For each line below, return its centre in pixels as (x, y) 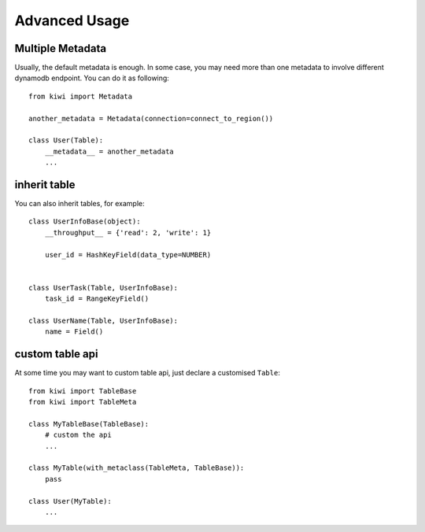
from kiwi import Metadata (81, 96)
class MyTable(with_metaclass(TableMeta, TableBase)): (137, 468)
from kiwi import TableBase (83, 391)
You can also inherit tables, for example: (79, 204)
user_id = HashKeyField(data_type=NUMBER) (128, 255)
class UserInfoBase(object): (85, 222)
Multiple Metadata (60, 48)
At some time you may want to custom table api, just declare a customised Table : (148, 373)
